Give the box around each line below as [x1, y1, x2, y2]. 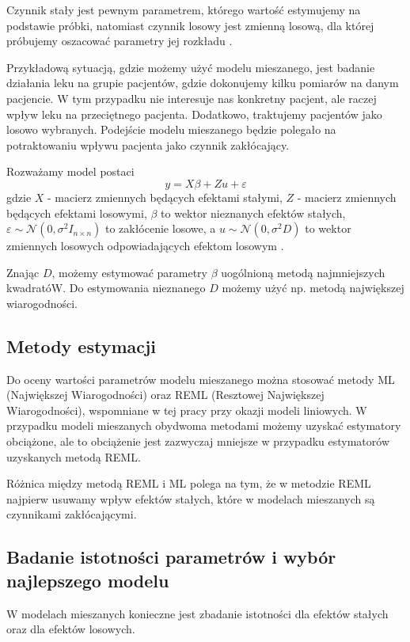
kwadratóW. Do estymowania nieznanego [6, 279, 206, 296]
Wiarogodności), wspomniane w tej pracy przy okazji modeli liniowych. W [6, 401, 367, 418]
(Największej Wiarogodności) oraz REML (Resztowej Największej [6, 386, 325, 403]
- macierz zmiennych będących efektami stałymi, [47, 188, 283, 205]
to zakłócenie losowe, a [104, 220, 216, 237]
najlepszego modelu [6, 568, 169, 592]
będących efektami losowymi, [6, 204, 147, 221]
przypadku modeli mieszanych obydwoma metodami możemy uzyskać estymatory [6, 417, 401, 434]
